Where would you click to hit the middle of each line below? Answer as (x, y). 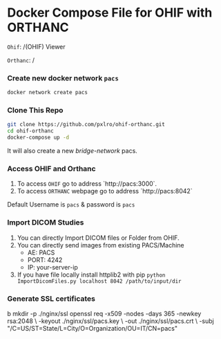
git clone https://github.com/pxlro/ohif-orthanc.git (86, 125)
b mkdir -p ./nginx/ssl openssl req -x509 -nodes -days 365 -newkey (104, 313)
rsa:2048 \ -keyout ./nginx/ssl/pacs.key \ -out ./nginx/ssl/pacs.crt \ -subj (110, 321)
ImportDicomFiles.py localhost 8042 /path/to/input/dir (99, 281)
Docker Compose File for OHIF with (110, 13)
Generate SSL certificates (51, 298)
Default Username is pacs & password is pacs (71, 205)
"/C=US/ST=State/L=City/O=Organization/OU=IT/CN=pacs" (93, 328)
